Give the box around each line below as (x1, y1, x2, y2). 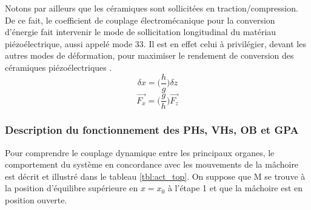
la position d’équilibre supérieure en (5, 182, 138, 194)
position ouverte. (5, 194, 67, 206)
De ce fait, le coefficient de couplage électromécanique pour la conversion (5, 13, 275, 26)
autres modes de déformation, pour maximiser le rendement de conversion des (5, 49, 294, 62)
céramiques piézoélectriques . (5, 61, 112, 73)
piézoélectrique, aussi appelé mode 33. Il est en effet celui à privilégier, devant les (5, 37, 306, 50)
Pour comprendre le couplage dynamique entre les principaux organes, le (5, 146, 275, 159)
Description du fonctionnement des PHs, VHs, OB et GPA (5, 122, 299, 137)
